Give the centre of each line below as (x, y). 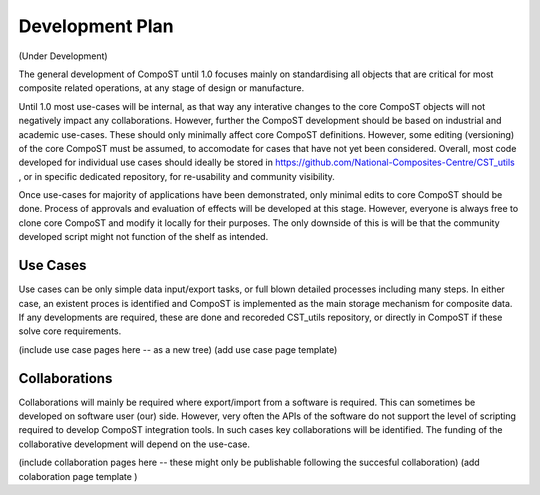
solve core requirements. (70, 331)
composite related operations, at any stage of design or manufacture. (161, 88)
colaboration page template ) (78, 476)
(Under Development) (63, 56)
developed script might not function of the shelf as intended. (143, 237)
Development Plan (96, 26)
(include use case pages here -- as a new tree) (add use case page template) (178, 349)
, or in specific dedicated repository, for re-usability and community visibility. (176, 176)
